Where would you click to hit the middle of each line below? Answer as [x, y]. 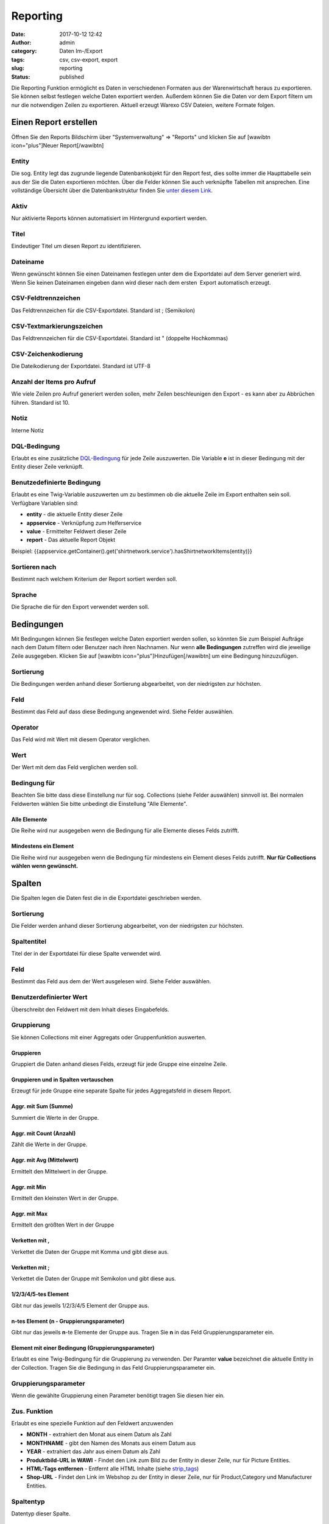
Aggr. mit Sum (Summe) [42, 1106]
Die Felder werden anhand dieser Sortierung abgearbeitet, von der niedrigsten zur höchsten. [127, 926]
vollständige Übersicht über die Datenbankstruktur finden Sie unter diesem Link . [112, 190]
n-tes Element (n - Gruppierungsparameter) [68, 1321]
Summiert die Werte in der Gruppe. [55, 1117]
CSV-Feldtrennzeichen [46, 298]
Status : [21, 77]
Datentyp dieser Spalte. [41, 1513]
